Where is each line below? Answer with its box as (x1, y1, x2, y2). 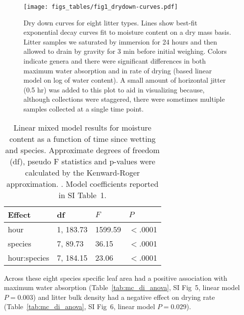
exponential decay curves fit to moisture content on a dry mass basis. (24, 27, 231, 37)
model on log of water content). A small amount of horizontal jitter (24, 75, 226, 85)
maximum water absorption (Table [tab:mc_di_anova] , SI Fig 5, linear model (4, 282, 240, 292)
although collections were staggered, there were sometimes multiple (24, 94, 225, 104)
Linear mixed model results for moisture (13, 121, 151, 133)
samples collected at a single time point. (24, 104, 144, 113)
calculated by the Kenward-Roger (25, 166, 140, 178)
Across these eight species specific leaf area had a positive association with (4, 272, 227, 283)
